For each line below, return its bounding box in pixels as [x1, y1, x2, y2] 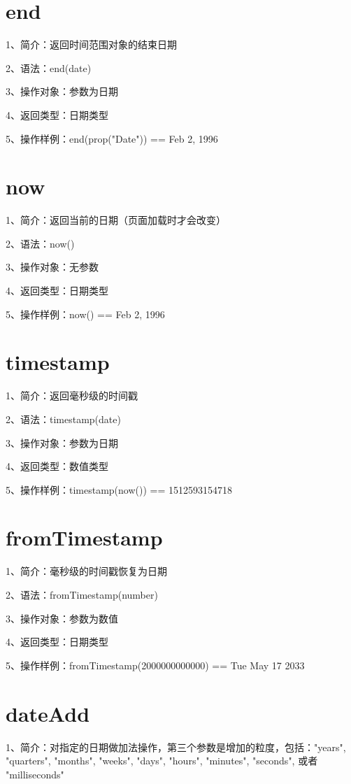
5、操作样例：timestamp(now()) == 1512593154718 [6, 482, 233, 497]
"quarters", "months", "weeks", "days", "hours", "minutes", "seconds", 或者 [6, 753, 318, 768]
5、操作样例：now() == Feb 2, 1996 [6, 306, 165, 321]
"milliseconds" [6, 767, 64, 781]
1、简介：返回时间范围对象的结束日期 [6, 37, 177, 52]
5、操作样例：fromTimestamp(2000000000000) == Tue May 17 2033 [6, 657, 305, 672]
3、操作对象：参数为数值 [6, 611, 118, 625]
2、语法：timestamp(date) [6, 411, 121, 426]
